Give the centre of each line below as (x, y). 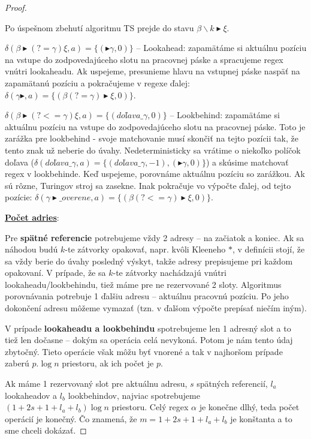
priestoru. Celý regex (150, 407)
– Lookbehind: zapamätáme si (225, 115)
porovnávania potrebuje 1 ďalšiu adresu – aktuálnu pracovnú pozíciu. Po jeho (147, 296)
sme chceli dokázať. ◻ (46, 430)
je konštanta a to (261, 418)
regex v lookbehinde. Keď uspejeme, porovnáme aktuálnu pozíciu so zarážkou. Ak (155, 174)
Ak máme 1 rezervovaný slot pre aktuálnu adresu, (96, 384)
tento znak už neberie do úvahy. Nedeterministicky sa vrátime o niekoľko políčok (153, 150)
